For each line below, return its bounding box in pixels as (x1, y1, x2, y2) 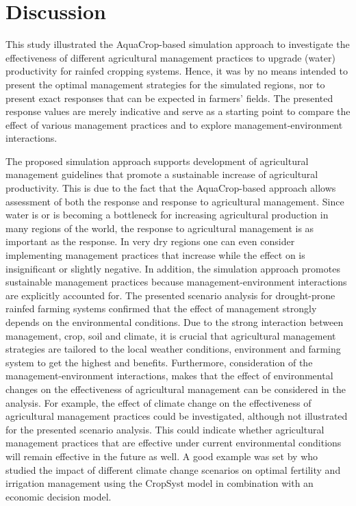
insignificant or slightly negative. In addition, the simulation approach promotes (5, 261, 340, 275)
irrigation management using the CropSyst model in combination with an (5, 476, 314, 490)
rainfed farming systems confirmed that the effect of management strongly (5, 301, 317, 316)
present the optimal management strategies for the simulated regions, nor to (5, 77, 325, 91)
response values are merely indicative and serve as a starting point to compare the (5, 104, 351, 118)
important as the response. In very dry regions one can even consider (5, 234, 295, 249)
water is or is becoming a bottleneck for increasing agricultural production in (5, 207, 329, 222)
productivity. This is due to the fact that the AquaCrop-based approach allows (5, 181, 336, 195)
